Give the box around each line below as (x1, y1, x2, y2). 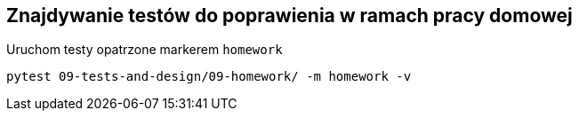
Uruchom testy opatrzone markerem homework (6, 42, 283, 58)
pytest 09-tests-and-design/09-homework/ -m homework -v (6, 69, 412, 84)
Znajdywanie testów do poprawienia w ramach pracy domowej (6, 4, 573, 27)
